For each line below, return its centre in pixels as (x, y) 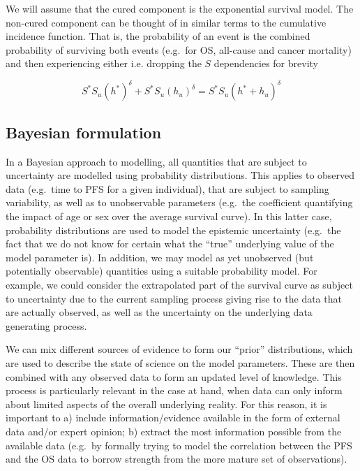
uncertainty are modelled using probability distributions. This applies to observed (180, 175)
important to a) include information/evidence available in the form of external (173, 418)
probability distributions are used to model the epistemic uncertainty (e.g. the (173, 230)
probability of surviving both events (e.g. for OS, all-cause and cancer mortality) (179, 49)
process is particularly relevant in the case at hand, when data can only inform (174, 390)
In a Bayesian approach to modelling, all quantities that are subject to (156, 161)
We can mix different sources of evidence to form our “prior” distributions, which (179, 349)
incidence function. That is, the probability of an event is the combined (158, 36)
